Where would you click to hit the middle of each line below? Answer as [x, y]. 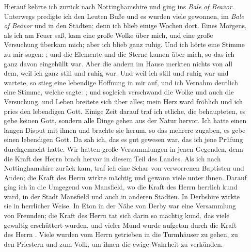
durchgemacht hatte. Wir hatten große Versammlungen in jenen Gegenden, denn [124, 149]
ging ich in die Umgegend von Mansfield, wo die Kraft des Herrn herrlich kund [121, 187]
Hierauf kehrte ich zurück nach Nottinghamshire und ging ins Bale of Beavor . [119, 6]
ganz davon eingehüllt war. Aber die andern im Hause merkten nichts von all [118, 63]
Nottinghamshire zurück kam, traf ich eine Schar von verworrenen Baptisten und [124, 168]
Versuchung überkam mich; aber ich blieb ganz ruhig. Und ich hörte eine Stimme [124, 44]
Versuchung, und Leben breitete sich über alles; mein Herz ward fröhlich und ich [124, 101]
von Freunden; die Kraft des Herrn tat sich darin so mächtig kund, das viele [117, 215]
